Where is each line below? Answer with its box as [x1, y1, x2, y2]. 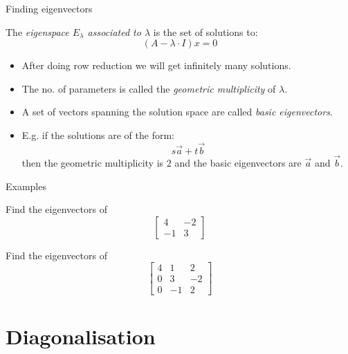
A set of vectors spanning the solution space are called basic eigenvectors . [21, 104, 333, 119]
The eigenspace [6, 24, 69, 39]
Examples [6, 178, 46, 193]
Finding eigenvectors [6, 1, 93, 15]
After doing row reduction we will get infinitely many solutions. [21, 58, 291, 73]
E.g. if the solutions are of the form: [21, 127, 174, 142]
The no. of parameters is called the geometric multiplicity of [21, 81, 276, 95]
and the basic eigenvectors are [174, 156, 302, 169]
